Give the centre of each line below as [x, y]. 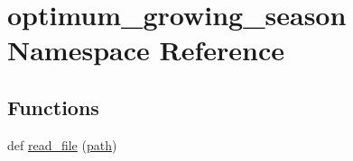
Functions [53, 107]
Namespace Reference [146, 50]
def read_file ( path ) [62, 144]
